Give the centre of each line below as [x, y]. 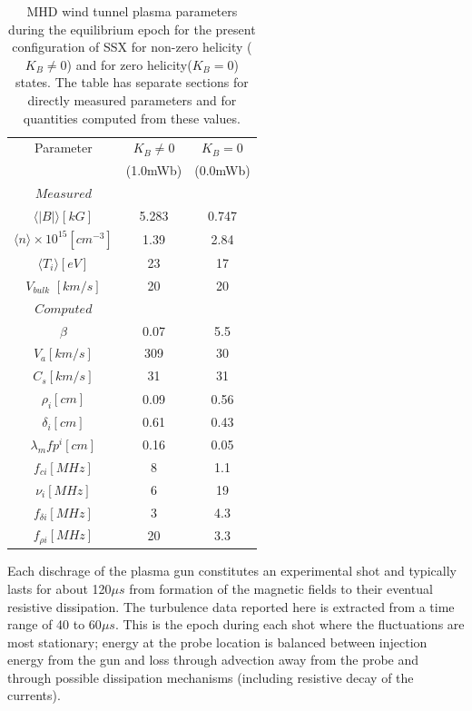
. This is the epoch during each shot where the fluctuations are [290, 624]
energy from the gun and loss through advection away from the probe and [213, 660]
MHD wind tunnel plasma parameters [132, 11]
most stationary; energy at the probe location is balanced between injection [217, 642]
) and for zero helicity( [129, 64]
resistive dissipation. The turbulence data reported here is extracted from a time [231, 606]
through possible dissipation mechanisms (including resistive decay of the [211, 677]
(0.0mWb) [222, 170]
